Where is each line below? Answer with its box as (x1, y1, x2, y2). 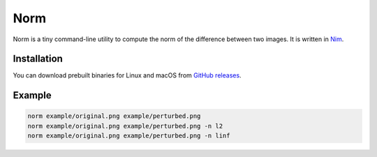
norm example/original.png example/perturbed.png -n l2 (27, 122, 223, 130)
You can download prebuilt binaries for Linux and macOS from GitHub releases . (13, 71, 242, 80)
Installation (13, 53, 63, 65)
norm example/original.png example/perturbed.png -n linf (27, 132, 230, 140)
